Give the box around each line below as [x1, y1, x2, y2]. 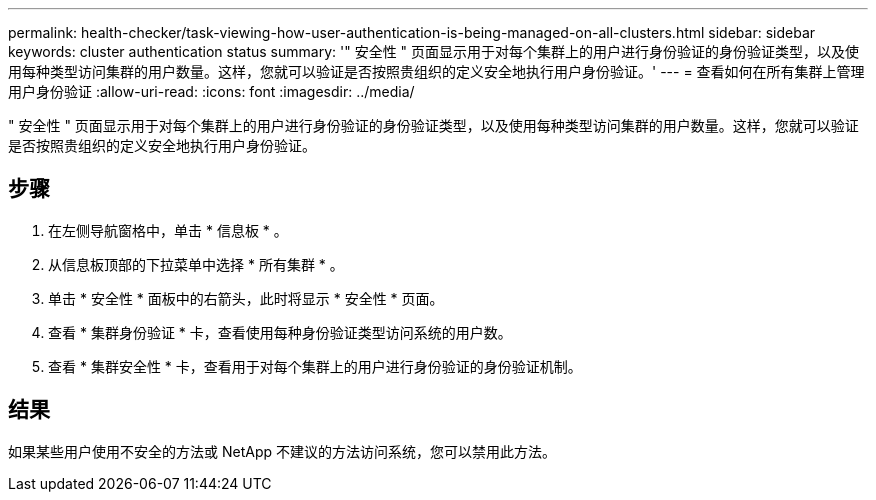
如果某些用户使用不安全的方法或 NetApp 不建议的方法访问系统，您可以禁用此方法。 [8, 442, 556, 460]
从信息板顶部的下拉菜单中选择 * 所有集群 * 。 [48, 255, 344, 273]
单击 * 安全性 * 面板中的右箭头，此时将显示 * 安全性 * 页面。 [48, 289, 444, 307]
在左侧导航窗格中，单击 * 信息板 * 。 [48, 221, 288, 239]
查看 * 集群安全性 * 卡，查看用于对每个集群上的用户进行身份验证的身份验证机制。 [48, 357, 582, 375]
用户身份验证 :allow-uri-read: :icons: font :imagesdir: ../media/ [8, 83, 415, 100]
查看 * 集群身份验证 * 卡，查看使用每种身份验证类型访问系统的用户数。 [48, 323, 512, 341]
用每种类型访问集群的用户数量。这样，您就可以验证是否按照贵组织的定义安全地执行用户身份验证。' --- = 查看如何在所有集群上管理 [8, 63, 865, 80]
